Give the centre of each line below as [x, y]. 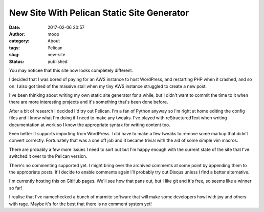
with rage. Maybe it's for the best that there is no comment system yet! [80, 204]
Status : [17, 62]
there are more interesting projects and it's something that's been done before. [88, 102]
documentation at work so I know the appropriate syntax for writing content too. [90, 125]
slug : [14, 55]
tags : [14, 48]
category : [19, 41]
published [58, 62]
